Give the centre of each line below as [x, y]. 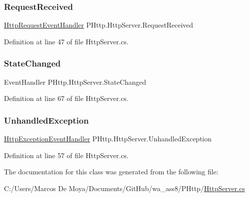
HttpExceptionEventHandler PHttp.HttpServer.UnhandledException [108, 139]
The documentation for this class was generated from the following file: [111, 172]
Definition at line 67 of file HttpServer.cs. [66, 98]
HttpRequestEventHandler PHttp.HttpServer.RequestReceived [99, 25]
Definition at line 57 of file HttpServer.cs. [66, 155]
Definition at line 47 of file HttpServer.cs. [66, 41]
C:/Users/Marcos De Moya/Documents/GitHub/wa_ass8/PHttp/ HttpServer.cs [124, 188]
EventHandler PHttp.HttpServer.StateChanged [75, 82]
